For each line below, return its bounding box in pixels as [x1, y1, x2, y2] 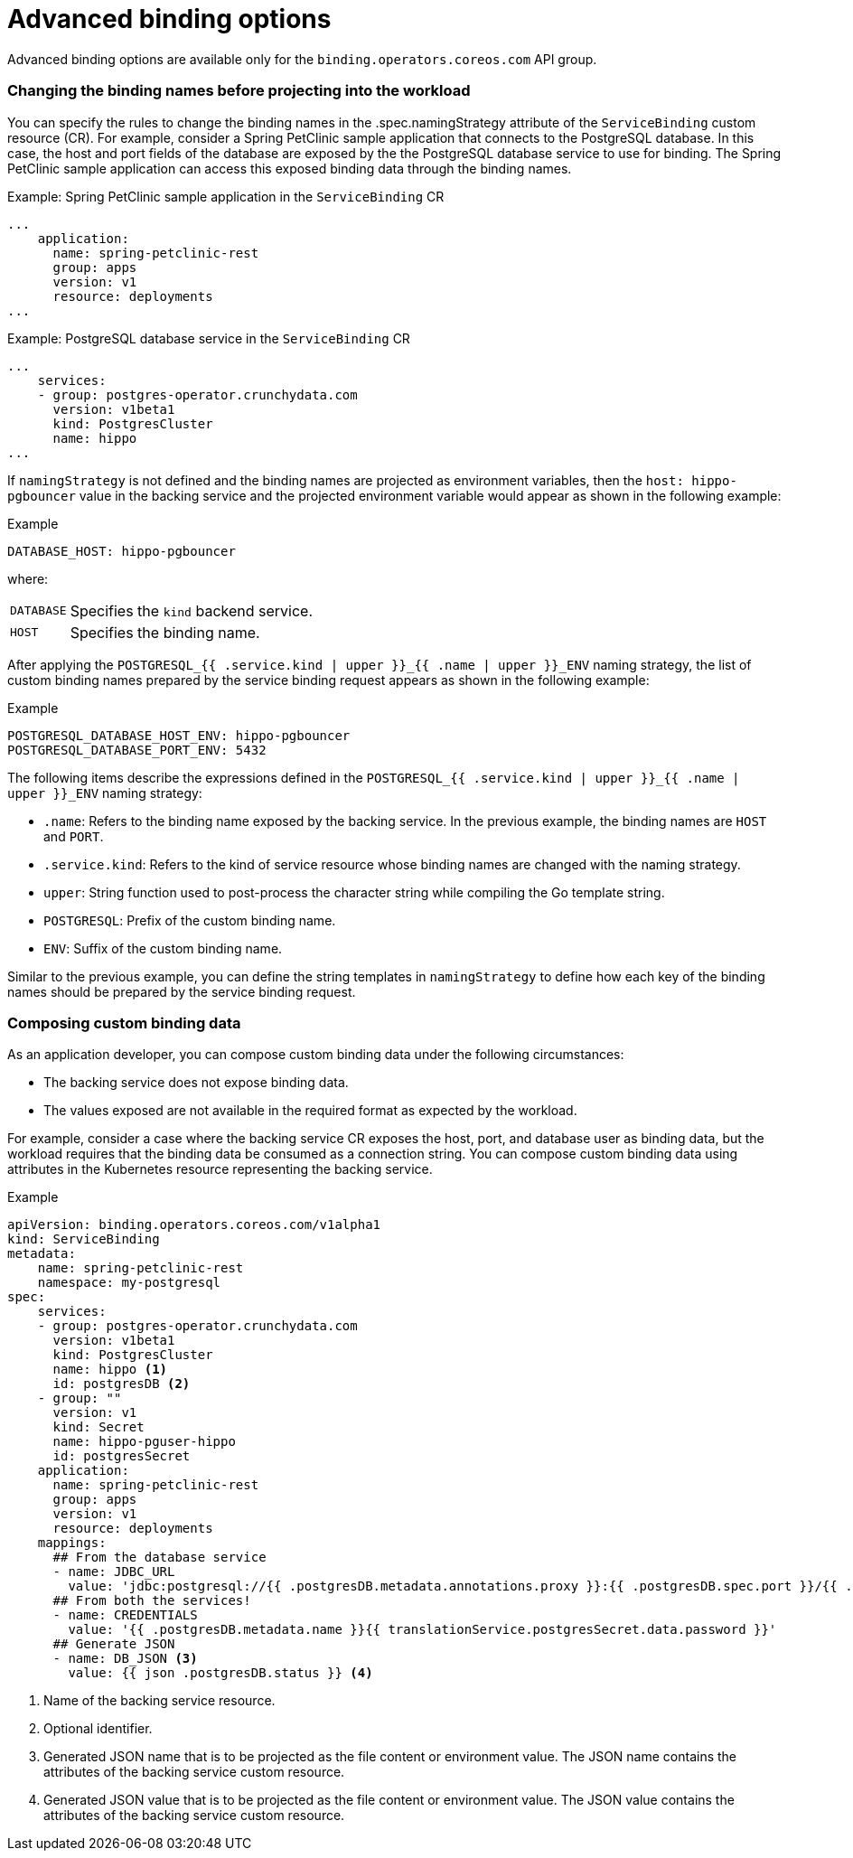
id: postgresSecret [52, 1449, 191, 1464]
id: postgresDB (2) [52, 1376, 191, 1392]
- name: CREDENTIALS [52, 1608, 198, 1623]
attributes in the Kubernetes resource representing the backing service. [7, 1161, 433, 1178]
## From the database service [52, 1550, 267, 1565]
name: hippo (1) [52, 1362, 168, 1377]
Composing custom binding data [7, 1013, 241, 1032]
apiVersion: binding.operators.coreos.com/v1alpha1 [7, 1217, 381, 1233]
